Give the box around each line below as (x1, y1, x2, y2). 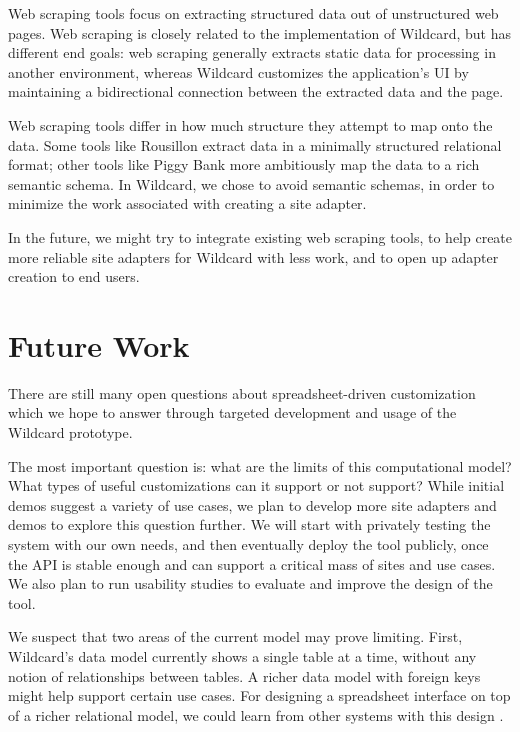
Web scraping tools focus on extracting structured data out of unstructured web (8, 3, 499, 23)
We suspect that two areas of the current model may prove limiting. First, (8, 626, 463, 647)
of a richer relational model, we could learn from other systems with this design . (8, 704, 504, 725)
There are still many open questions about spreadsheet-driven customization (8, 382, 476, 403)
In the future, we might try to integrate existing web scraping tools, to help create (8, 226, 513, 247)
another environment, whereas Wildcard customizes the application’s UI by (8, 61, 469, 82)
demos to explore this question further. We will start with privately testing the (8, 514, 491, 535)
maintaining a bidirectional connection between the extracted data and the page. (8, 81, 504, 102)
